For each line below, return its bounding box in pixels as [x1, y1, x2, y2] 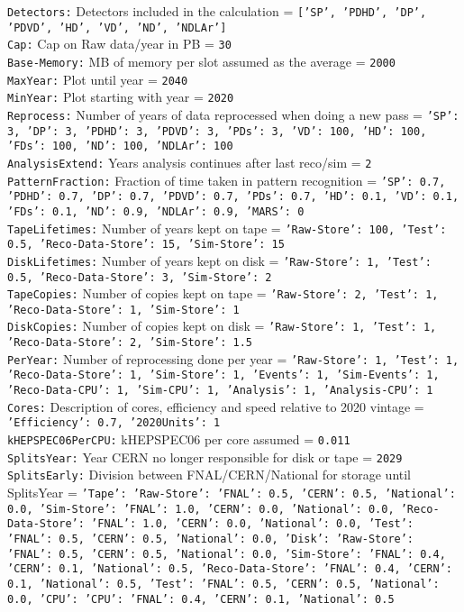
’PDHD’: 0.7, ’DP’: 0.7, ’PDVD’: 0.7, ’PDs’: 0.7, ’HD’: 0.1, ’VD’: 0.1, [7, 190, 459, 204]
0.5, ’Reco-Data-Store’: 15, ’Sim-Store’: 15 [7, 238, 285, 251]
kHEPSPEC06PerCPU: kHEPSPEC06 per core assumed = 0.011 [7, 430, 350, 449]
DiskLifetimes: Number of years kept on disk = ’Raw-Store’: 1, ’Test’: [7, 251, 432, 269]
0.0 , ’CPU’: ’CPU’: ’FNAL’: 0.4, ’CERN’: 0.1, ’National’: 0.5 [7, 592, 395, 606]
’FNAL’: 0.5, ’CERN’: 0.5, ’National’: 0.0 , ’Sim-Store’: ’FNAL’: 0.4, [7, 547, 446, 561]
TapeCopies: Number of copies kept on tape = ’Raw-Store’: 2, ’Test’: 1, [7, 284, 439, 303]
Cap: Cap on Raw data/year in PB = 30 [7, 34, 232, 53]
